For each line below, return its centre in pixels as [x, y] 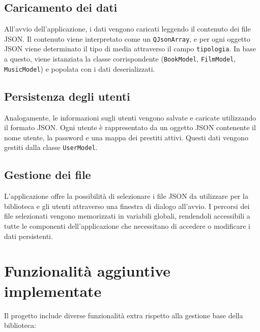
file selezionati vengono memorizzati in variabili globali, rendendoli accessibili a [127, 216]
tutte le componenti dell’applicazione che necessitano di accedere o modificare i [127, 226]
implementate [53, 291]
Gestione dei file [48, 175]
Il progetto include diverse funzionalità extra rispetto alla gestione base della [124, 315]
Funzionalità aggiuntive [87, 271]
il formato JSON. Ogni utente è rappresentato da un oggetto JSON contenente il [130, 127]
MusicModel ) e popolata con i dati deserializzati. [80, 68]
